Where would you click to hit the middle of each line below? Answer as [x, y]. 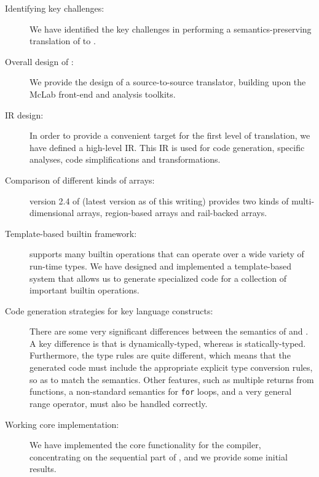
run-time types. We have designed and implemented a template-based [161, 266]
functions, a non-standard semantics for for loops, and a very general [161, 391]
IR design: [24, 114]
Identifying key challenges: [55, 8]
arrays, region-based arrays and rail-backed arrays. [172, 213]
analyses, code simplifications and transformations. [125, 159]
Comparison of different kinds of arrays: [80, 180]
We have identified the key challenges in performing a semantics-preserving [171, 29]
